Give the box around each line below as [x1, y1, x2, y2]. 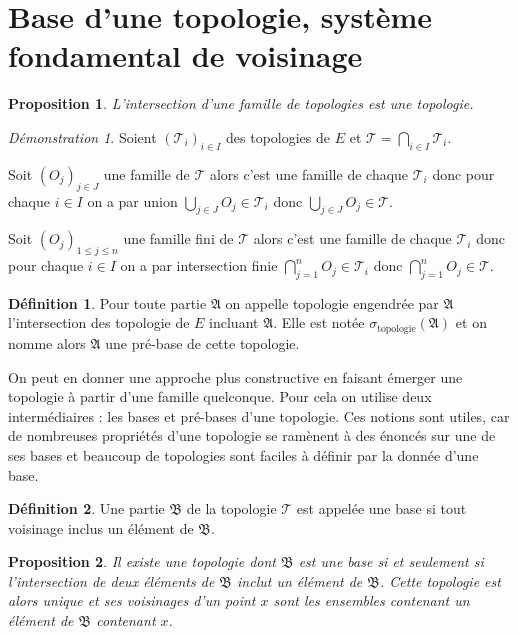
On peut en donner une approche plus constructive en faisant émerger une [8, 366, 463, 387]
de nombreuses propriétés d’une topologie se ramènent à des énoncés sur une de [8, 425, 496, 446]
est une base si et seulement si [298, 551, 484, 572]
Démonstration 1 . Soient [8, 126, 157, 147]
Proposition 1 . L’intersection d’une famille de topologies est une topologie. [8, 93, 474, 114]
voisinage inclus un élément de [8, 517, 194, 538]
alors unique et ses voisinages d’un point [8, 590, 256, 611]
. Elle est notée [273, 312, 365, 333]
